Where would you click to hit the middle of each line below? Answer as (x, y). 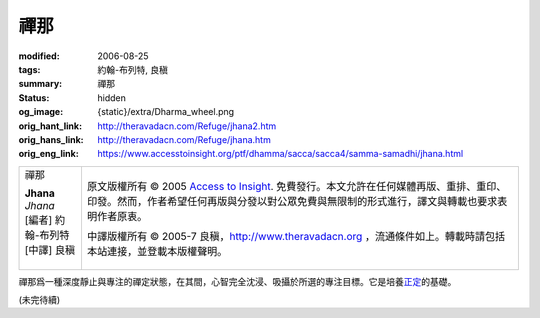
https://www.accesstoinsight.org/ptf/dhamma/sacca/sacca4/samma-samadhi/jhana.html (280, 154)
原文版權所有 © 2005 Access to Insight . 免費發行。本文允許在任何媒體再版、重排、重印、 (296, 186)
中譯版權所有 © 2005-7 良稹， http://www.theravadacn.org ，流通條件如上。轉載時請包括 (296, 236)
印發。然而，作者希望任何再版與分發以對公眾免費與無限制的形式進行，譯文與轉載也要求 (292, 201)
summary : (40, 84)
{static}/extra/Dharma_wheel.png (166, 112)
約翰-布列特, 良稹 (133, 69)
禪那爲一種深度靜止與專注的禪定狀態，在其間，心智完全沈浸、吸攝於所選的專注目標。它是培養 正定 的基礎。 (237, 281)
